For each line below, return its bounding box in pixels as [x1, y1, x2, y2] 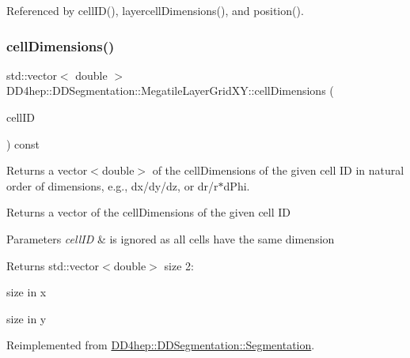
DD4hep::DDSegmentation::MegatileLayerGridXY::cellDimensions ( [6, 82, 334, 99]
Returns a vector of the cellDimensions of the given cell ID [6, 204, 291, 220]
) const [6, 135, 40, 152]
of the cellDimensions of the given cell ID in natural [152, 162, 404, 179]
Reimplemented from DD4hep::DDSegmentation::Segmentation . [6, 337, 315, 353]
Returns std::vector [6, 257, 100, 273]
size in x [6, 284, 47, 300]
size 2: [164, 257, 194, 273]
